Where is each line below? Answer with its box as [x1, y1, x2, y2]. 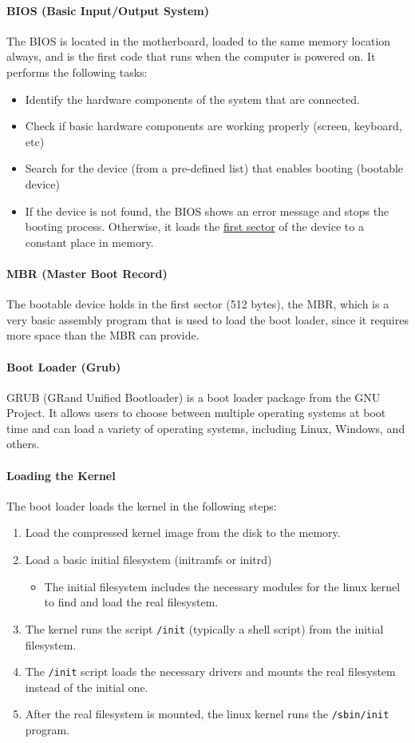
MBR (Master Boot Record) [6, 264, 168, 281]
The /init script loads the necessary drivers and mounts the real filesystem [25, 663, 396, 680]
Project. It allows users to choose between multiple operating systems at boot [6, 404, 386, 421]
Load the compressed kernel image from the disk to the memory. [25, 524, 341, 541]
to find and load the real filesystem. [44, 594, 219, 610]
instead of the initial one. [25, 678, 148, 695]
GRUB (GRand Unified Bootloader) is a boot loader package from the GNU [6, 388, 381, 405]
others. [6, 435, 40, 452]
